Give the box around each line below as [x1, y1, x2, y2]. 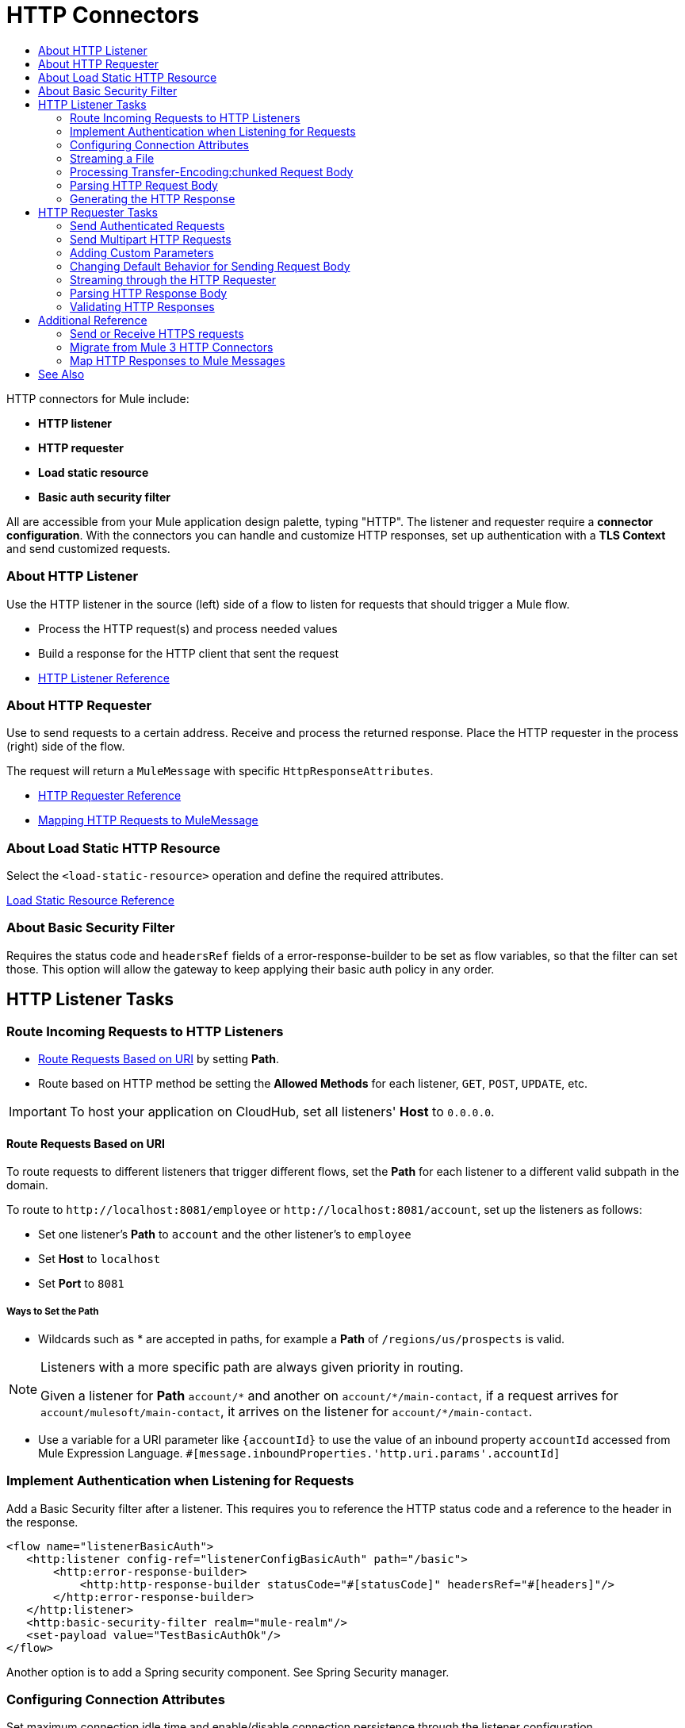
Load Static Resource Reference [6, 893, 174, 907]
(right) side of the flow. [6, 739, 125, 754]
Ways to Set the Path [6, 1305, 99, 1317]
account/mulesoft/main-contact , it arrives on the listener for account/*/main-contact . [40, 1403, 533, 1419]
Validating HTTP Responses [70, 299, 215, 313]
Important [9, 1103, 67, 1119]
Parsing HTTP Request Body [70, 178, 218, 192]
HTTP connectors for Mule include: [6, 391, 189, 405]
